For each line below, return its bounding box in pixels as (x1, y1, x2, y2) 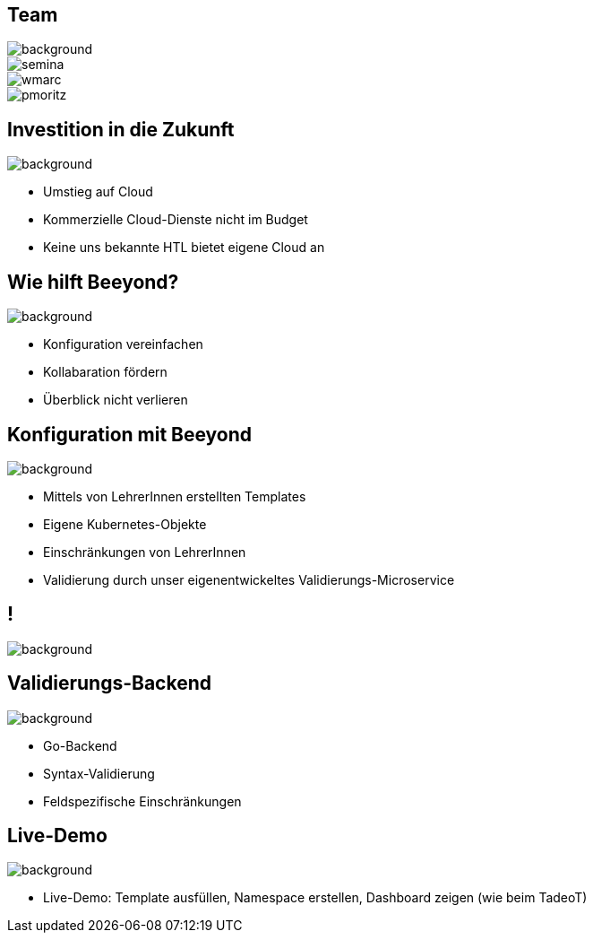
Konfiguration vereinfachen (43, 336, 203, 352)
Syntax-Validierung (43, 765, 155, 781)
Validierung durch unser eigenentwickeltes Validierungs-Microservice (43, 571, 455, 587)
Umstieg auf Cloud (43, 184, 153, 200)
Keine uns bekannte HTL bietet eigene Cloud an (43, 239, 325, 256)
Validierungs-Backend (7, 672, 211, 695)
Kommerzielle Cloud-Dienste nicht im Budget (43, 212, 308, 228)
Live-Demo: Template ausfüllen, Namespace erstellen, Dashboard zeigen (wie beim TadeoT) (43, 890, 588, 906)
